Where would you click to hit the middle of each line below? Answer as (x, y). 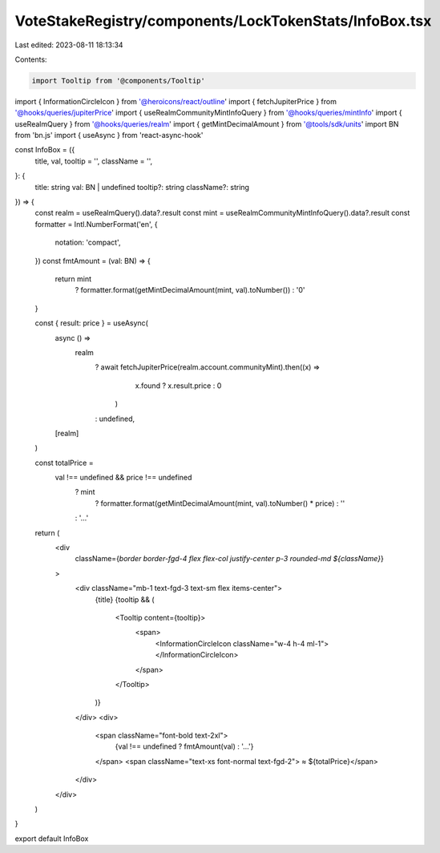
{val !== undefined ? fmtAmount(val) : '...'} (184, 746)
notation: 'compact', (88, 243)
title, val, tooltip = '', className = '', (94, 161)
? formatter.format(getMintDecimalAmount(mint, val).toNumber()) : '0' (190, 290)
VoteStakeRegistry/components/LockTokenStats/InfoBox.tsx (223, 21)
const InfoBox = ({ (45, 150)
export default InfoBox (52, 839)
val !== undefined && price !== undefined (123, 478)
